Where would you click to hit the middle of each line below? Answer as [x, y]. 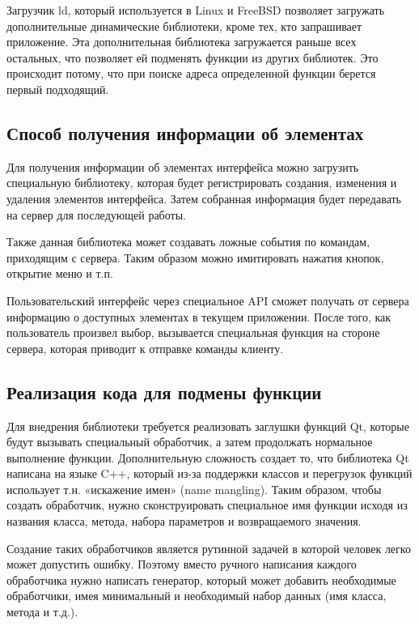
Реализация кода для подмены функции [164, 392]
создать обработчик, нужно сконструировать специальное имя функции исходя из [207, 505]
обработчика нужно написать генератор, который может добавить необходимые [201, 579]
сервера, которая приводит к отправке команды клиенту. [145, 348]
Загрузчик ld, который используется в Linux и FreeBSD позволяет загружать [196, 10]
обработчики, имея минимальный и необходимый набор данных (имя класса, [197, 596]
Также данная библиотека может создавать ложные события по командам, [188, 242]
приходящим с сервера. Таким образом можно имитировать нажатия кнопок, [195, 257]
